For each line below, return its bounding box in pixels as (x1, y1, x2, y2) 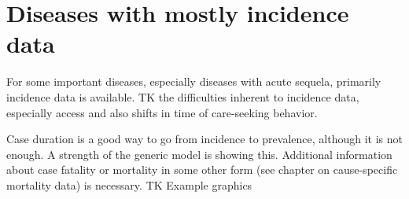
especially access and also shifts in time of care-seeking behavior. (6, 104, 318, 120)
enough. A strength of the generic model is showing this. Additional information (6, 146, 392, 162)
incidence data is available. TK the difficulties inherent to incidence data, (6, 88, 359, 105)
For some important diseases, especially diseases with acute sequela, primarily (6, 73, 381, 90)
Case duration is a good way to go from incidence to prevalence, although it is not (6, 131, 403, 147)
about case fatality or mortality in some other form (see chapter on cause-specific (6, 161, 398, 178)
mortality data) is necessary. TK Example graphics (6, 176, 252, 193)
